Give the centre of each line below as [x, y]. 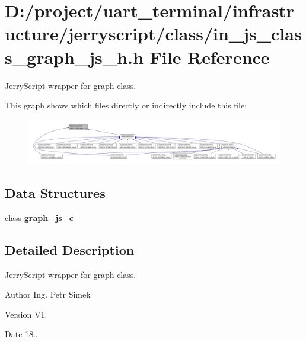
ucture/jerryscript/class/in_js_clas [153, 33]
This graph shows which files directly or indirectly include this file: [126, 105]
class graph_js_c [39, 217]
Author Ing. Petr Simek [48, 294]
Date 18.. [21, 334]
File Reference [210, 57]
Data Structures [55, 193]
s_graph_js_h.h [74, 57]
